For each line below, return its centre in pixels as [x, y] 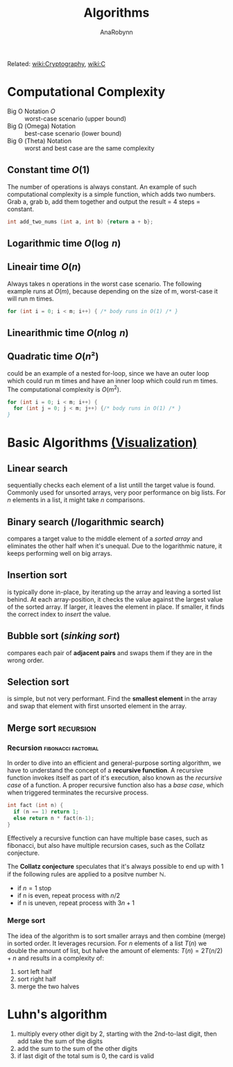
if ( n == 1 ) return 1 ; [46, 812]
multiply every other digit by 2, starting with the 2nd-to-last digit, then [117, 1034]
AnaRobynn [116, 32]
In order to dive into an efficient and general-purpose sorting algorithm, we [114, 763]
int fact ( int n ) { [35, 805]
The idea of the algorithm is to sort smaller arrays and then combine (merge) [116, 936]
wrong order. [26, 660]
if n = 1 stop [34, 888]
